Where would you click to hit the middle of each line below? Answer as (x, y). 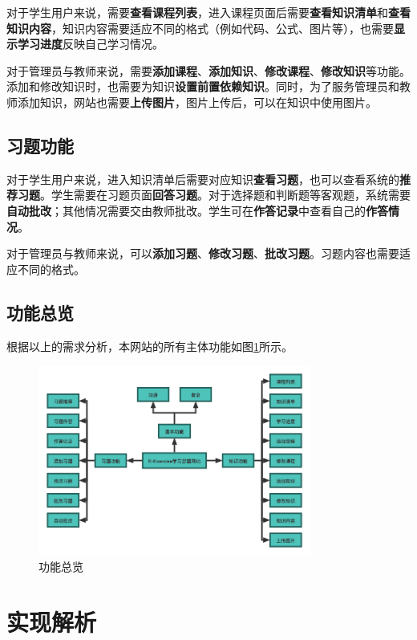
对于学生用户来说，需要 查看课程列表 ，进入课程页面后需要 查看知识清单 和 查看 (208, 12)
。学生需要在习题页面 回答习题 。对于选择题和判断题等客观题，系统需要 (225, 195)
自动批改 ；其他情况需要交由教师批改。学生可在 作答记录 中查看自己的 (186, 210)
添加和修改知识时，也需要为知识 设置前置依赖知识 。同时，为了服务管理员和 (203, 86)
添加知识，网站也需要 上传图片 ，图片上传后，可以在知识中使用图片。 (197, 102)
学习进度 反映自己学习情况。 (90, 44)
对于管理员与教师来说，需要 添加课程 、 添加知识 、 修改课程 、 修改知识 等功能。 (208, 70)
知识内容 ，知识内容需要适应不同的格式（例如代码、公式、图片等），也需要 (200, 28)
